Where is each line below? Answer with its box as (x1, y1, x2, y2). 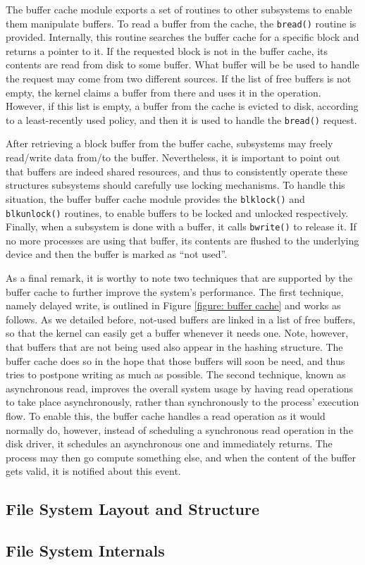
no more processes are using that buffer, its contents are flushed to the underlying (6, 232, 359, 247)
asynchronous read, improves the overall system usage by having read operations (6, 380, 354, 395)
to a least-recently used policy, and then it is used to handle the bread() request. (6, 112, 357, 127)
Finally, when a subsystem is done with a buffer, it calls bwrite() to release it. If (6, 219, 357, 234)
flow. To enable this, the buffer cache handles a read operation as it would (6, 408, 326, 423)
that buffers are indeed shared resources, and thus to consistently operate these (6, 163, 347, 178)
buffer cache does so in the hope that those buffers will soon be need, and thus (6, 353, 345, 368)
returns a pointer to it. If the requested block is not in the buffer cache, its (6, 43, 328, 58)
